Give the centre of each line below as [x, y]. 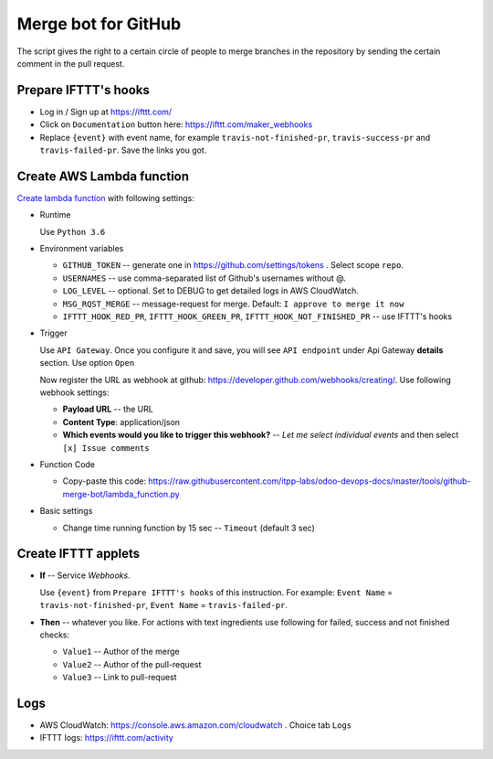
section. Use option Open [87, 363]
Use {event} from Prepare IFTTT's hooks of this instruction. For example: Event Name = [216, 592]
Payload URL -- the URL [108, 409]
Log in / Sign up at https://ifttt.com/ [106, 112]
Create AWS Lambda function [103, 176]
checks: [55, 635]
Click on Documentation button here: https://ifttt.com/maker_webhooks [176, 124]
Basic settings [66, 511]
